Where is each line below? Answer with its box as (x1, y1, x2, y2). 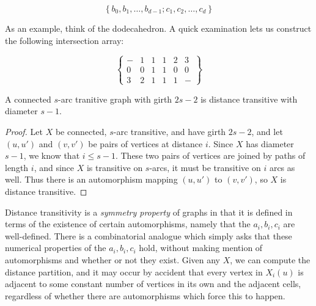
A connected (5, 92, 51, 105)
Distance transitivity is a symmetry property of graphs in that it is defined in (5, 205, 293, 218)
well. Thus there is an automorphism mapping (5, 173, 178, 186)
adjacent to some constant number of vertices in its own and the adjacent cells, (5, 277, 301, 290)
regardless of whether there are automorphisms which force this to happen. (5, 289, 285, 302)
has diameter (246, 137, 294, 150)
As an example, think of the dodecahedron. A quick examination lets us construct (5, 22, 312, 34)
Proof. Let (5, 125, 43, 137)
